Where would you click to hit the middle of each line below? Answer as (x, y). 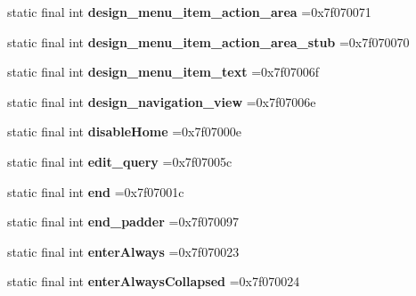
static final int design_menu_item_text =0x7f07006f (163, 72)
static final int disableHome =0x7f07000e (124, 132)
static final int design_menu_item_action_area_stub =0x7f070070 (208, 41)
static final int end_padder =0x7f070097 (123, 222)
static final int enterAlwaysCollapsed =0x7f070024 (154, 281)
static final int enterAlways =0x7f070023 (123, 251)
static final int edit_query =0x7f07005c (120, 161)
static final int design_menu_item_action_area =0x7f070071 (189, 12)
